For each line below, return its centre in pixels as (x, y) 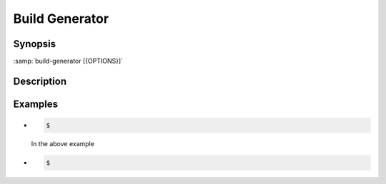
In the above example (63, 144)
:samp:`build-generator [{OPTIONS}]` (68, 61)
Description (40, 81)
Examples (36, 104)
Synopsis (35, 44)
